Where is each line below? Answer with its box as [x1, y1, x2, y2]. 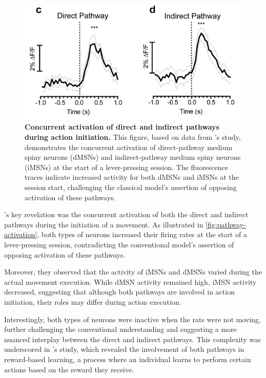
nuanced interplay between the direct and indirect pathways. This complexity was [4, 333, 261, 344]
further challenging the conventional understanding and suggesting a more [4, 324, 237, 334]
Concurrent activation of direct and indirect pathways [25, 121, 219, 132]
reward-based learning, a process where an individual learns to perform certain [4, 353, 251, 364]
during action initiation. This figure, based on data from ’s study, [25, 132, 241, 142]
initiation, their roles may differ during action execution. [4, 296, 181, 307]
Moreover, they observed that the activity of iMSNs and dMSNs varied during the [4, 266, 262, 277]
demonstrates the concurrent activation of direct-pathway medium [25, 141, 233, 152]
